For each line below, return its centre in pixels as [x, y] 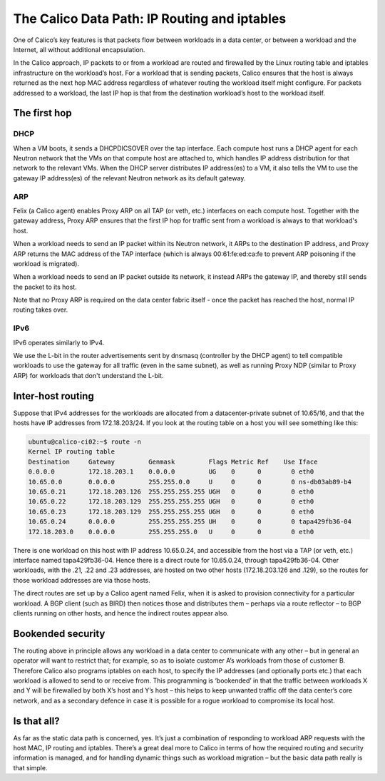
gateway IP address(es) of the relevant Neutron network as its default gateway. [129, 178]
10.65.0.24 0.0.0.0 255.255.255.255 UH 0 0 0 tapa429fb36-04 [190, 522]
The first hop [42, 113]
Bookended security [59, 634]
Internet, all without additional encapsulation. [79, 49]
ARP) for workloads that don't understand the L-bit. [88, 375]
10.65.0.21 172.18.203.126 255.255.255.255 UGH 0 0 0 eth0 [171, 492]
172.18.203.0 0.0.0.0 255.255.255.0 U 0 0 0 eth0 [171, 532]
